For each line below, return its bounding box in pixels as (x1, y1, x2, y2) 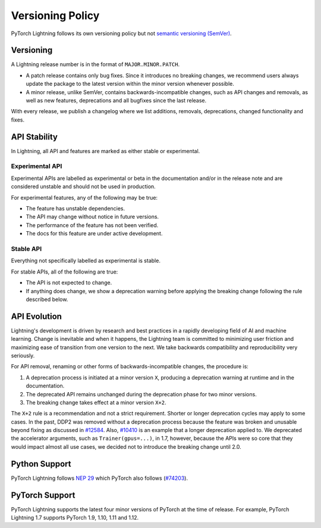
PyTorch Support (11, 490, 75, 500)
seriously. (11, 352, 35, 359)
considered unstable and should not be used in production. (11, 183, 156, 190)
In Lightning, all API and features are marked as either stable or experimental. (11, 147, 200, 154)
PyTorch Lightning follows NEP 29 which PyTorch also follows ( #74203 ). (11, 474, 188, 482)
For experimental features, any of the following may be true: (11, 194, 158, 201)
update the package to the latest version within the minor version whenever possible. (26, 80, 235, 88)
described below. (26, 296, 68, 303)
